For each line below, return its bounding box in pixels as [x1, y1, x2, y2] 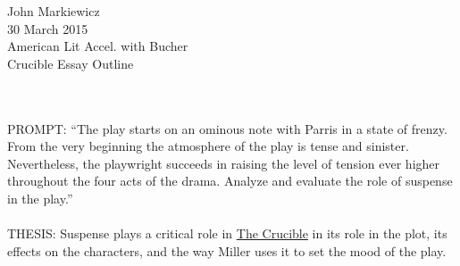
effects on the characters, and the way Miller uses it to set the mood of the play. [7, 241, 447, 260]
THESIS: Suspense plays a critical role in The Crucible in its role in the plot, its [7, 224, 447, 243]
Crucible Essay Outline [7, 54, 134, 72]
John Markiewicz [7, 2, 100, 20]
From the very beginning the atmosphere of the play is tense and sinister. [7, 137, 409, 155]
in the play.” [7, 188, 73, 207]
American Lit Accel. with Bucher [7, 37, 188, 55]
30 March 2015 [7, 19, 88, 37]
